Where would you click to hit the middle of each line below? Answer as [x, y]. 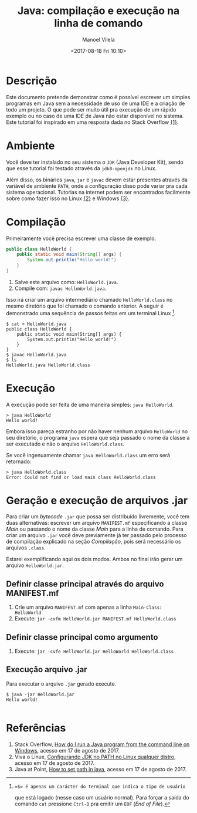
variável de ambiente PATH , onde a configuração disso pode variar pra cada [97, 185]
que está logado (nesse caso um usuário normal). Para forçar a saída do [102, 797]
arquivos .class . [26, 548]
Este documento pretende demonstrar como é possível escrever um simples [98, 97]
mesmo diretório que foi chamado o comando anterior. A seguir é [85, 306]
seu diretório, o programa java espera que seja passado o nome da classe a [98, 437]
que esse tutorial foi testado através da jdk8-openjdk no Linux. [81, 168]
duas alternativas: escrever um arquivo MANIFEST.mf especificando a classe [97, 523]
